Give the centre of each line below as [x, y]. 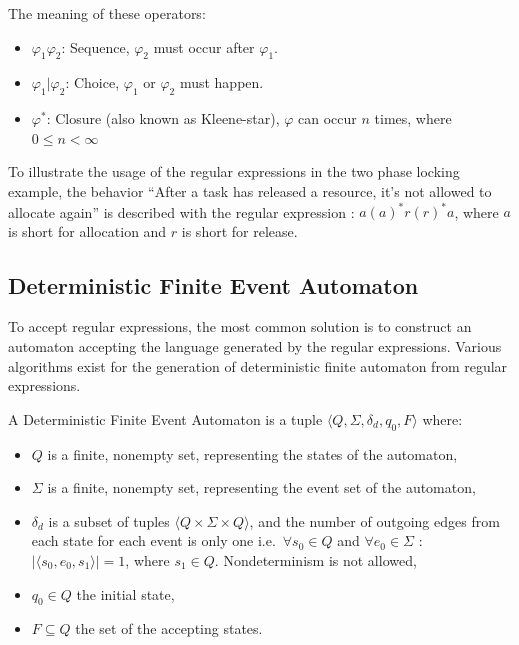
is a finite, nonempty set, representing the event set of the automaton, [261, 487]
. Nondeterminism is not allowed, [315, 560]
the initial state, [125, 593]
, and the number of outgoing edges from [374, 520]
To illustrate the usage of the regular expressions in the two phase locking [234, 171]
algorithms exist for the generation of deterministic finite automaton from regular [258, 365]
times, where [413, 118]
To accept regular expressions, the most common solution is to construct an [240, 326]
